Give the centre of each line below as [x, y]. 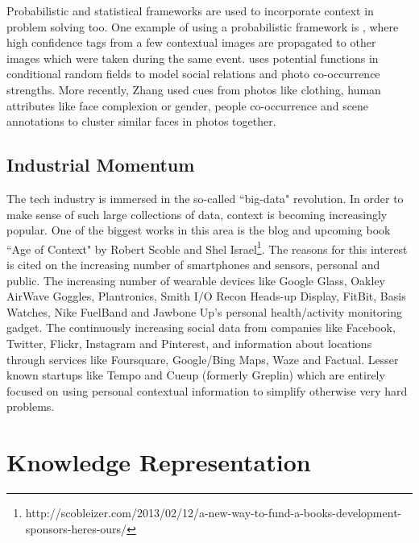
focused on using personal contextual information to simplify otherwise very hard [207, 390]
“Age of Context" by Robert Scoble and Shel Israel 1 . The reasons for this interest [207, 247]
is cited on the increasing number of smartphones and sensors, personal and [193, 264]
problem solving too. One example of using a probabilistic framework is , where [203, 26]
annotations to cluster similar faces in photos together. [141, 121]
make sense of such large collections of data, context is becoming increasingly [197, 214]
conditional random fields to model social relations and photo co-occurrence [193, 74]
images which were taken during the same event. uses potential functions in [193, 58]
